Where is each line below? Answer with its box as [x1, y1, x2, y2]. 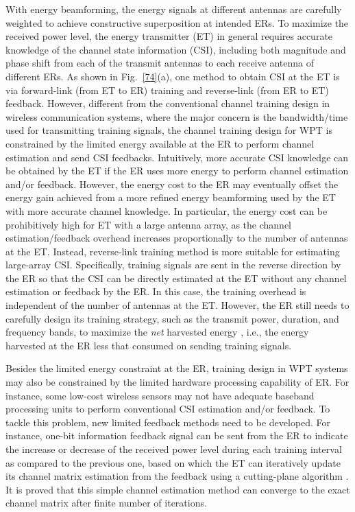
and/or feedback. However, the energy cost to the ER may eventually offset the [5, 176, 339, 191]
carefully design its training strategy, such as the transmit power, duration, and [5, 311, 339, 325]
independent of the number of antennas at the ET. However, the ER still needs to [5, 298, 350, 312]
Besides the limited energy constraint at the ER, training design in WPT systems [5, 361, 348, 375]
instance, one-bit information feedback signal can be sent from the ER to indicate [5, 428, 348, 443]
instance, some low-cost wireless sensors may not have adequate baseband [5, 388, 315, 402]
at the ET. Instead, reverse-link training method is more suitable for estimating [5, 244, 340, 258]
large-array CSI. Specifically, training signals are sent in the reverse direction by [5, 257, 341, 272]
